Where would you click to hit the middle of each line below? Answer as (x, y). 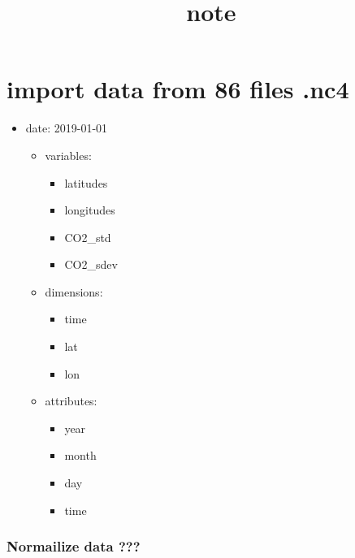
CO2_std (88, 237)
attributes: (71, 401)
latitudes (86, 182)
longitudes (90, 210)
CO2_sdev (91, 264)
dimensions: (74, 291)
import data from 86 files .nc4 (178, 89)
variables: (68, 155)
